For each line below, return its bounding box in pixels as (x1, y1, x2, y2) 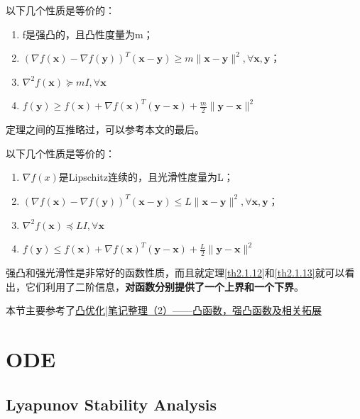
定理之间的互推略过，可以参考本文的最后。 (6, 122, 204, 137)
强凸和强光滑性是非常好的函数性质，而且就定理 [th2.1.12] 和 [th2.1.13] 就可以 (6, 265, 345, 279)
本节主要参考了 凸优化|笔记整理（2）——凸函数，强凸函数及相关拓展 (6, 303, 322, 318)
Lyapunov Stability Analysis (6, 393, 217, 415)
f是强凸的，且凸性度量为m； (22, 26, 153, 41)
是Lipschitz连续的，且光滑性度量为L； (58, 169, 234, 184)
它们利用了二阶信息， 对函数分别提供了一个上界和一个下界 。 (25, 279, 304, 294)
